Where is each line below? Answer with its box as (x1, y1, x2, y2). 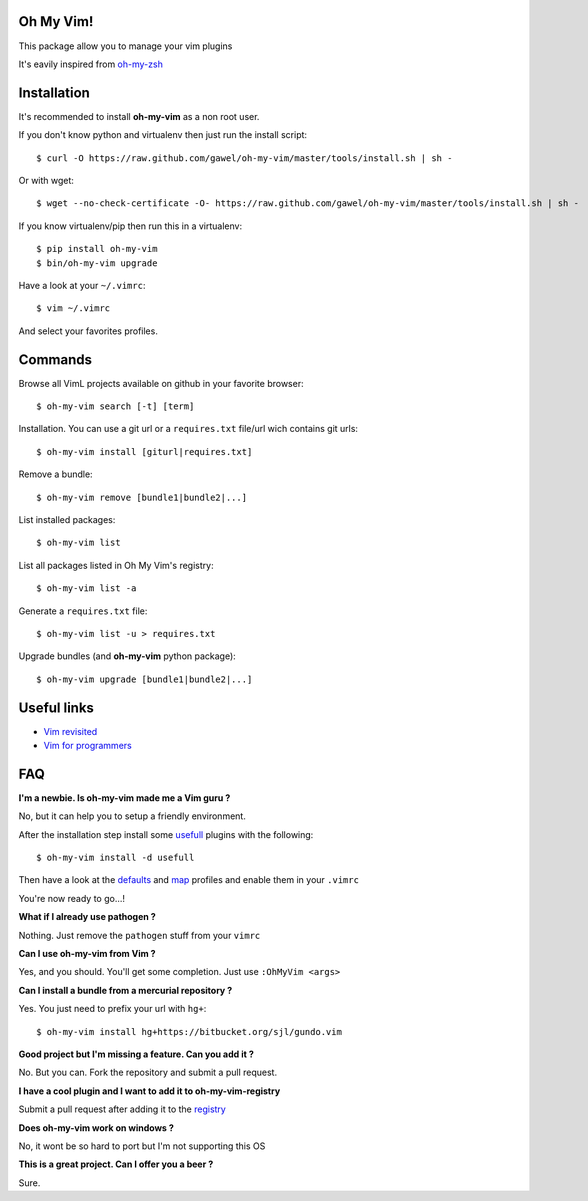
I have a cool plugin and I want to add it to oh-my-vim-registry (18, 1085, 281, 1097)
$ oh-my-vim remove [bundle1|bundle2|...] (36, 491, 248, 503)
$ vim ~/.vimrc (36, 303, 111, 314)
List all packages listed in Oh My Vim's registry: (18, 559, 214, 571)
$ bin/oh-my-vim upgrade (36, 257, 158, 269)
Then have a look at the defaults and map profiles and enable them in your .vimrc (18, 874, 360, 886)
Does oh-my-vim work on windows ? (18, 1121, 175, 1134)
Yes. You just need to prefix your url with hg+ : (18, 1003, 207, 1015)
